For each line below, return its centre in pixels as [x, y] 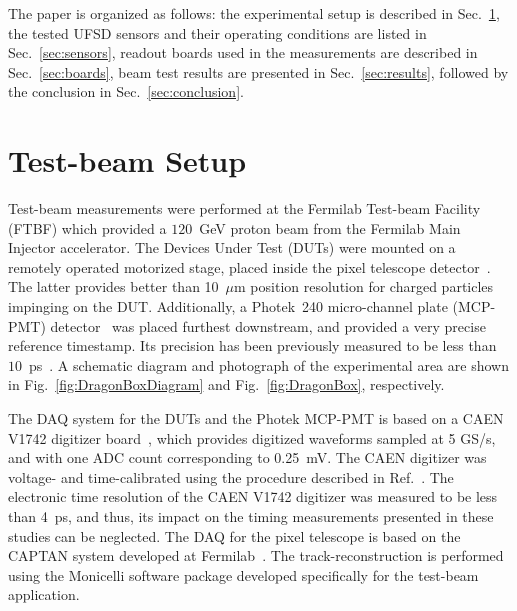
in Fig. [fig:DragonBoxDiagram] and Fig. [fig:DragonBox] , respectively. [226, 384]
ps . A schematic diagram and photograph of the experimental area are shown [268, 364]
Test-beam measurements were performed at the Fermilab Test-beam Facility [244, 208]
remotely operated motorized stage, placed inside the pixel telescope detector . [249, 266]
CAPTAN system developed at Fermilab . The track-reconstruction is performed [256, 555]
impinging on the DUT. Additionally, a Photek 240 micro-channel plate [228, 306]
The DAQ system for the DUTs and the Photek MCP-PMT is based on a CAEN [256, 418]
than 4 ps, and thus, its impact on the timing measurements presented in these [251, 516]
